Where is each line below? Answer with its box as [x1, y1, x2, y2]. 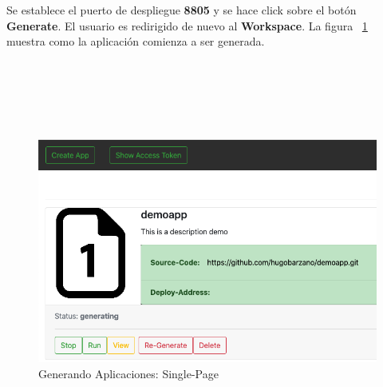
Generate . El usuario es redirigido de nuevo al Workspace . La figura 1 [6, 17, 368, 34]
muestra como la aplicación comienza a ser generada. [6, 33, 265, 50]
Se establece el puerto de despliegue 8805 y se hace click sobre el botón [6, 2, 357, 18]
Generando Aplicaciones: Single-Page [38, 365, 219, 381]
